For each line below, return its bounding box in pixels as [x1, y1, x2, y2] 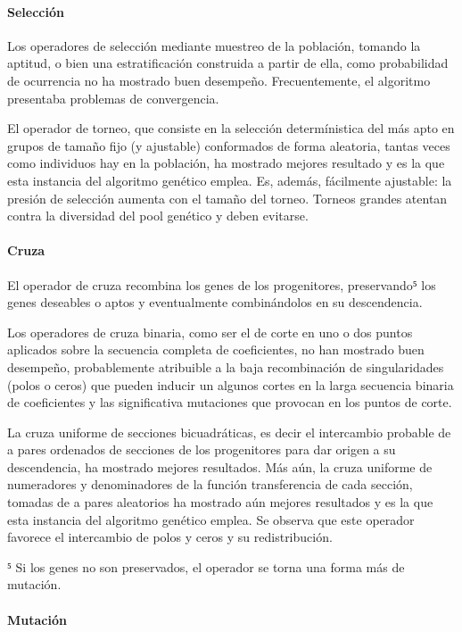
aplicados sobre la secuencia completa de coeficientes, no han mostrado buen [7, 340, 425, 359]
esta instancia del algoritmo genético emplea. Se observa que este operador [7, 510, 415, 528]
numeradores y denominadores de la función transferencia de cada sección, [7, 475, 413, 494]
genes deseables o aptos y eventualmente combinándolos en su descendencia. [7, 293, 423, 312]
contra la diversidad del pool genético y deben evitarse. [7, 206, 309, 225]
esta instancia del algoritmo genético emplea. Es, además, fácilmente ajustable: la [7, 170, 452, 189]
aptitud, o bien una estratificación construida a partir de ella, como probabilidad [7, 54, 449, 72]
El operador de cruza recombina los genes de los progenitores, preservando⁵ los [7, 275, 436, 294]
